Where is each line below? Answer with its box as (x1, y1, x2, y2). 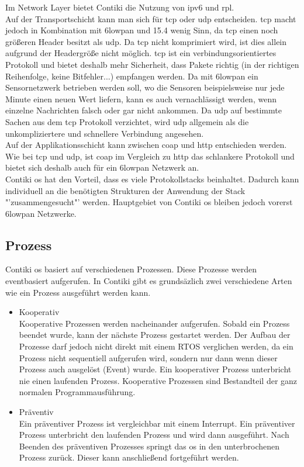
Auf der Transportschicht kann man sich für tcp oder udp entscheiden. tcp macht (5, 12, 296, 25)
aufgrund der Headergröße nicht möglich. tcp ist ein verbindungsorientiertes (5, 47, 277, 59)
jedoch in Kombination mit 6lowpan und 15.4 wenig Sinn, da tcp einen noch (5, 24, 278, 36)
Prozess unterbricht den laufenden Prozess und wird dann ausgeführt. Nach (19, 428, 289, 441)
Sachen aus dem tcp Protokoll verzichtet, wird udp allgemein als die (5, 115, 249, 127)
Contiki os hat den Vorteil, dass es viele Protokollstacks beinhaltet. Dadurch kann (5, 172, 299, 185)
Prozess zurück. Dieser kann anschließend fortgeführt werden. (19, 451, 239, 463)
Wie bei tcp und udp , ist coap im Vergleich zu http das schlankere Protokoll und (5, 150, 295, 162)
